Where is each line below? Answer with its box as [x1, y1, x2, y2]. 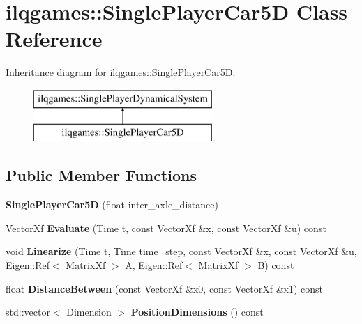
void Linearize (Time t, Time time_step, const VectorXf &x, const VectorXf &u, [6, 244, 357, 259]
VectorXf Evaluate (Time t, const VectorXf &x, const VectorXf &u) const [6, 220, 326, 235]
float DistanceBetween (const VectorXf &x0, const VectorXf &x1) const [6, 281, 324, 295]
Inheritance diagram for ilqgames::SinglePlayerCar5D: [6, 65, 236, 79]
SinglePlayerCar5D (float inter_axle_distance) [6, 197, 218, 212]
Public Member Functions [6, 164, 197, 186]
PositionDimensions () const [130, 304, 264, 319]
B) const [257, 258, 294, 272]
